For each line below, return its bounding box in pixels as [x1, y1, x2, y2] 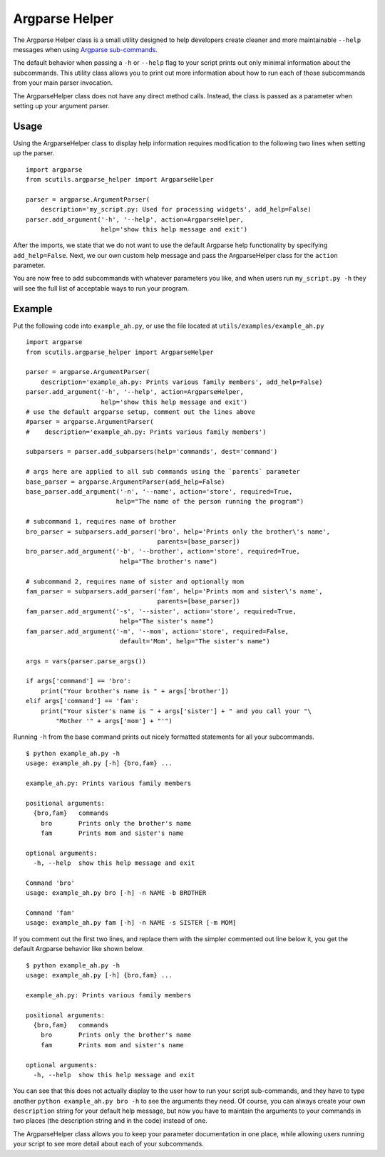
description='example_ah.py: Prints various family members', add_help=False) [40, 378, 323, 386]
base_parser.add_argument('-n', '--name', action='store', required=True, [26, 488, 293, 496]
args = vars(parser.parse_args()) [26, 657, 146, 665]
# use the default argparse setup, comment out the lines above [26, 408, 256, 416]
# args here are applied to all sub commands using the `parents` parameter [26, 467, 301, 476]
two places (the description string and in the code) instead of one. [13, 1116, 208, 1125]
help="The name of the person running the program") [115, 497, 304, 506]
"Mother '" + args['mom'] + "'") [56, 717, 173, 725]
